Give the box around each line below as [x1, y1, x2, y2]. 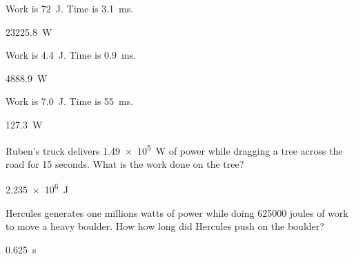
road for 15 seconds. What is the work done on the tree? [6, 156, 244, 171]
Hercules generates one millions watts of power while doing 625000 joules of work [6, 205, 348, 220]
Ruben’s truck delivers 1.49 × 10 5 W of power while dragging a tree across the [6, 141, 343, 157]
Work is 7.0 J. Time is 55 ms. [6, 94, 134, 108]
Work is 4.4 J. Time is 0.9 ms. [6, 48, 137, 62]
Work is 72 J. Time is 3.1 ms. [6, 1, 134, 15]
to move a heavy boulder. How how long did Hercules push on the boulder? [6, 219, 324, 233]
